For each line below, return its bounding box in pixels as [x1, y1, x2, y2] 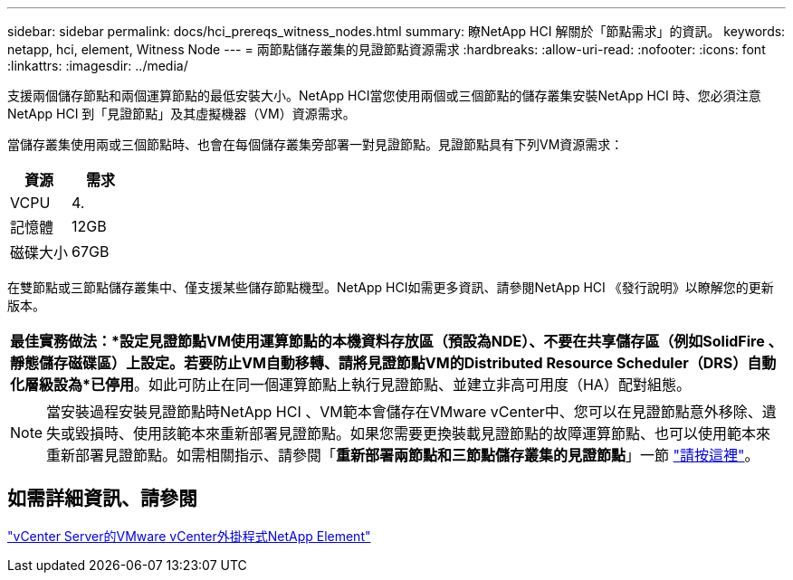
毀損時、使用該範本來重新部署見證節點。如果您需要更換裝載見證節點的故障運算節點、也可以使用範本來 [75, 424, 771, 442]
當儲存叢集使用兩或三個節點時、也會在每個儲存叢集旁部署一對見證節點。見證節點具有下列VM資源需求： [7, 137, 624, 152]
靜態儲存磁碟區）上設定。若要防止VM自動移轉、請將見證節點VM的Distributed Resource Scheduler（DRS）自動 [10, 354, 777, 372]
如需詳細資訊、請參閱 [7, 487, 197, 510]
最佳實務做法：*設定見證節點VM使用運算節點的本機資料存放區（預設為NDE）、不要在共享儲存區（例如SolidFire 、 [10, 332, 783, 350]
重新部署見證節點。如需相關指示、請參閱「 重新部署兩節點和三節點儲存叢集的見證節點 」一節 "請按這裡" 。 [46, 446, 760, 464]
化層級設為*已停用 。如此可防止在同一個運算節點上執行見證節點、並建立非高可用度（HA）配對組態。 [10, 376, 691, 394]
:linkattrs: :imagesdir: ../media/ [7, 58, 188, 73]
